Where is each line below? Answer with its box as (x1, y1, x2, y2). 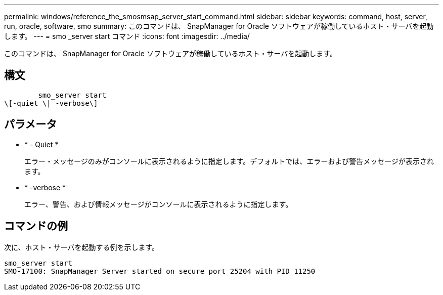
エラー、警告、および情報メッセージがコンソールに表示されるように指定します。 (24, 199, 293, 208)
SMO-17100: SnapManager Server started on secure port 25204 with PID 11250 (4, 267, 316, 275)
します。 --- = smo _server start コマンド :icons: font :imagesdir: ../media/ (4, 32, 250, 40)
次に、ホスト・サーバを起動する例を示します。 (4, 242, 159, 251)
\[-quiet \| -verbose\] (4, 99, 98, 107)
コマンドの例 (4, 220, 68, 233)
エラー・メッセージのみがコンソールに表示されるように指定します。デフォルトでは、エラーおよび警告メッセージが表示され (24, 156, 434, 165)
